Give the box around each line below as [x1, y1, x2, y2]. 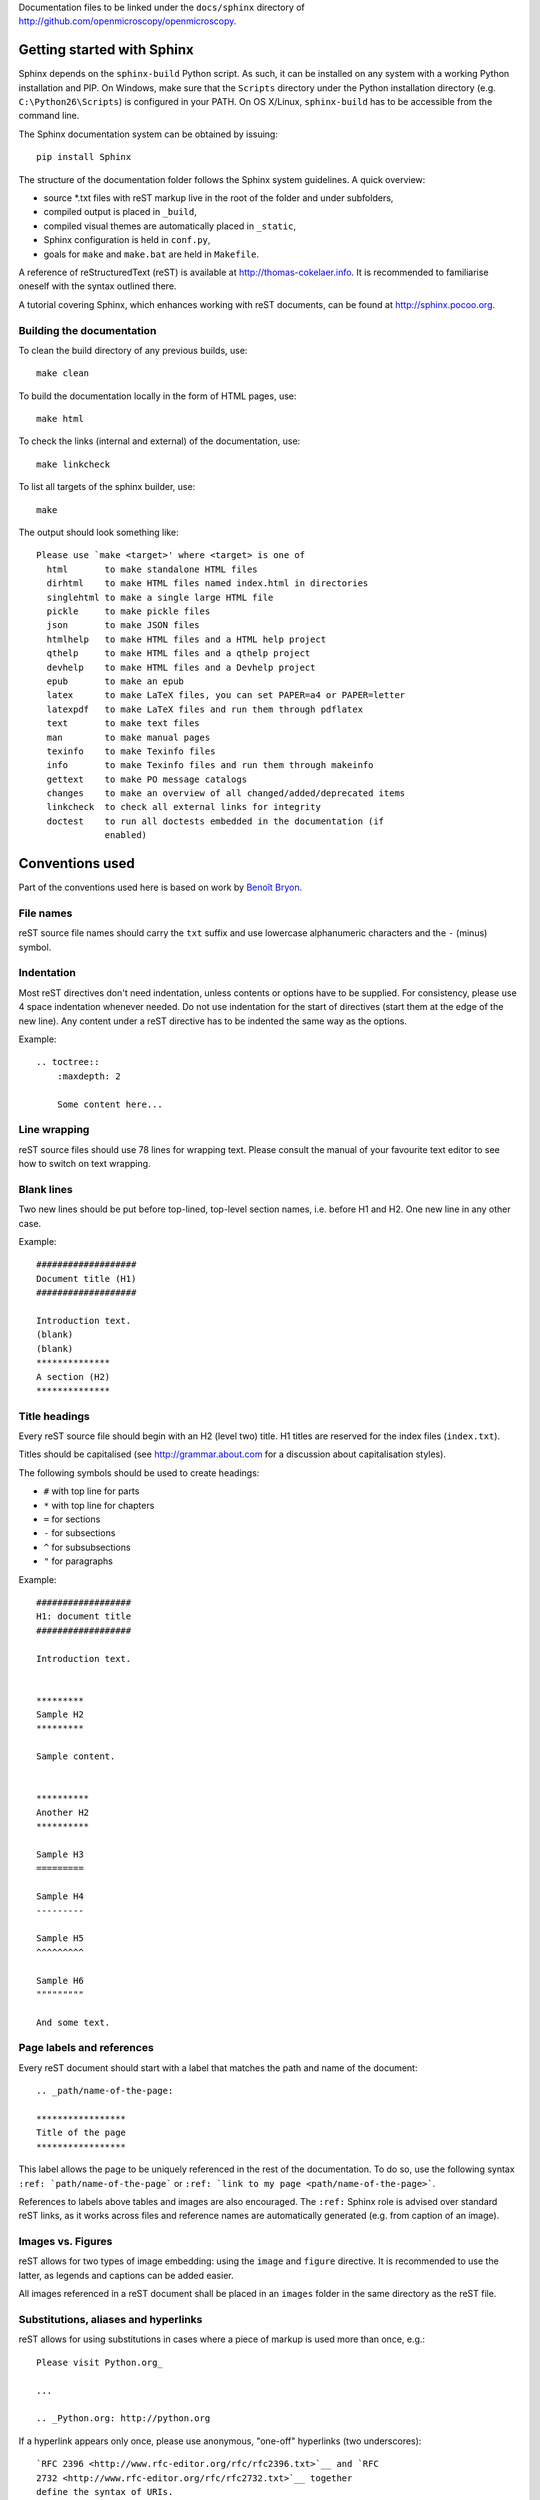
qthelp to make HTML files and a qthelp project [46, 648, 311, 659]
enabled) [104, 830, 148, 841]
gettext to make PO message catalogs [46, 773, 248, 785]
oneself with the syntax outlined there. [18, 280, 177, 292]
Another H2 [36, 1806, 90, 1818]
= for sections [43, 1513, 101, 1525]
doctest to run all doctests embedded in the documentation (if [46, 815, 385, 827]
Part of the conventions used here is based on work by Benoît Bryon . [18, 881, 303, 894]
